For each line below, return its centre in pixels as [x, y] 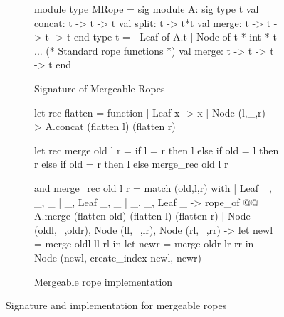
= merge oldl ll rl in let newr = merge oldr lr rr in [144, 243]
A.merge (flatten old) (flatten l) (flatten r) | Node [142, 216]
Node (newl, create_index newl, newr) [118, 257]
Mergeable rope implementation [104, 281]
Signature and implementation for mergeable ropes [116, 305]
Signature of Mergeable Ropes [100, 88]
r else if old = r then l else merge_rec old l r [131, 164]
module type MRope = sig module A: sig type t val [147, 9]
